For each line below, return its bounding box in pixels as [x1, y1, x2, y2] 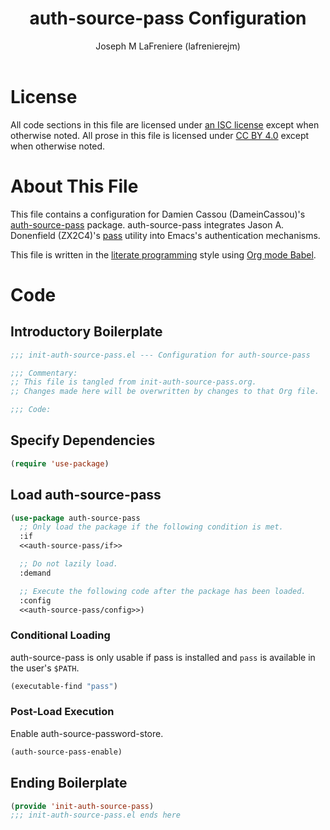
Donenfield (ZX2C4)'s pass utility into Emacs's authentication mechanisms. [10, 229, 321, 241]
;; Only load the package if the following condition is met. [19, 522, 284, 532]
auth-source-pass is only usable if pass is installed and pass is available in [10, 651, 316, 663]
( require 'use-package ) [10, 458, 110, 469]
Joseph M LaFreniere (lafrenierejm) [95, 40, 241, 52]
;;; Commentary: [10, 368, 78, 378]
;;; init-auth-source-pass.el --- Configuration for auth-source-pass [10, 350, 311, 360]
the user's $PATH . [10, 662, 80, 674]
